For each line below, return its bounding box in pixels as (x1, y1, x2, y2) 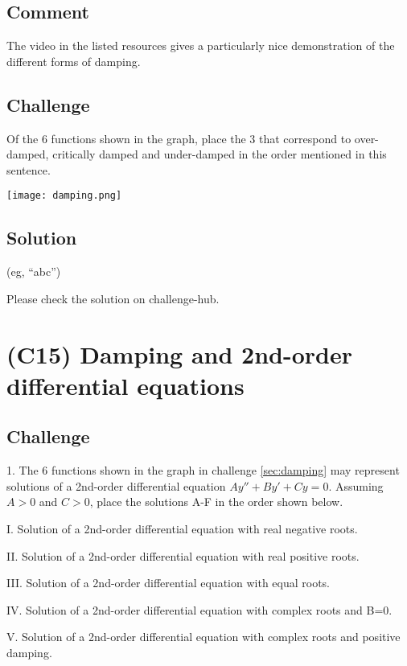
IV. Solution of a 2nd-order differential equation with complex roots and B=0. (6, 601, 393, 618)
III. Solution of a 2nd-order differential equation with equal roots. (6, 574, 331, 591)
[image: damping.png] (6, 190, 122, 202)
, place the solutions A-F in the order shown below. (89, 493, 343, 510)
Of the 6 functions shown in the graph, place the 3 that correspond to (6, 129, 351, 146)
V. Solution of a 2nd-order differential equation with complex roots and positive (6, 628, 401, 645)
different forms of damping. (6, 52, 141, 69)
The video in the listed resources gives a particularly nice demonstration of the (6, 37, 395, 54)
